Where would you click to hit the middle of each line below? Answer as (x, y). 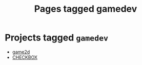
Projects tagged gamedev (57, 38)
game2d (21, 52)
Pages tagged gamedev (86, 9)
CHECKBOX (25, 57)
